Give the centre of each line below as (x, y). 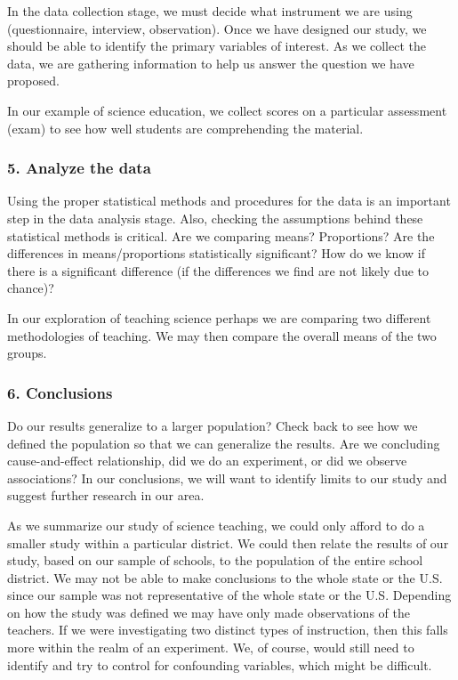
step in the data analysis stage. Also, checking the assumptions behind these (215, 218)
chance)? (31, 288)
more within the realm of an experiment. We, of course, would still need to (211, 648)
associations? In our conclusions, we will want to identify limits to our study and (227, 478)
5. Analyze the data (79, 168)
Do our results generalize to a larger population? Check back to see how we (213, 425)
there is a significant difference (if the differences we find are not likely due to (218, 270)
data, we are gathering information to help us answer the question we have (211, 63)
